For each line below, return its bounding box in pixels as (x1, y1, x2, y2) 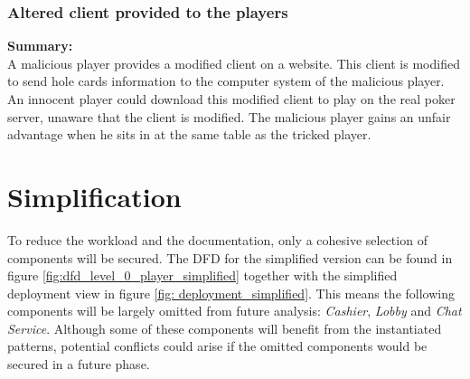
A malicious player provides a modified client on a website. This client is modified (7, 53, 460, 72)
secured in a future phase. (7, 355, 150, 374)
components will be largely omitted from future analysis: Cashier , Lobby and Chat (7, 301, 462, 320)
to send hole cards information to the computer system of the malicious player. (7, 71, 445, 90)
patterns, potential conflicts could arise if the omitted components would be (7, 336, 428, 355)
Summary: (7, 36, 73, 55)
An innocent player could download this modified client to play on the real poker (7, 90, 456, 108)
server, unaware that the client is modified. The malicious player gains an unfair (7, 107, 451, 126)
